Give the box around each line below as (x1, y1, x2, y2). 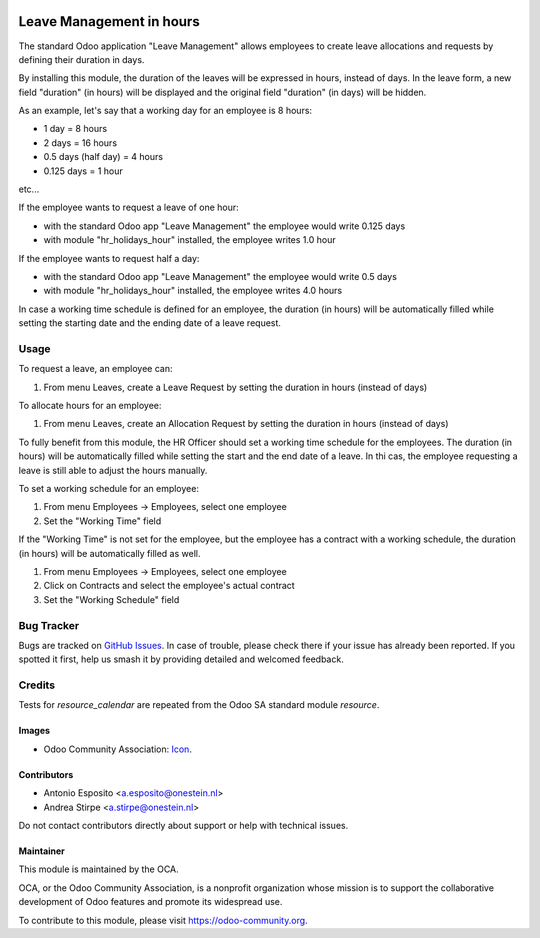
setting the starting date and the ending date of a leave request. (18, 317, 282, 329)
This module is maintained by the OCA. (18, 863, 179, 875)
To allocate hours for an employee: (18, 400, 162, 412)
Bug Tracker (18, 618, 80, 632)
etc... (18, 183, 40, 195)
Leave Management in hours (18, 13, 200, 30)
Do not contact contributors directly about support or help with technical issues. (18, 820, 349, 831)
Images (18, 725, 50, 737)
